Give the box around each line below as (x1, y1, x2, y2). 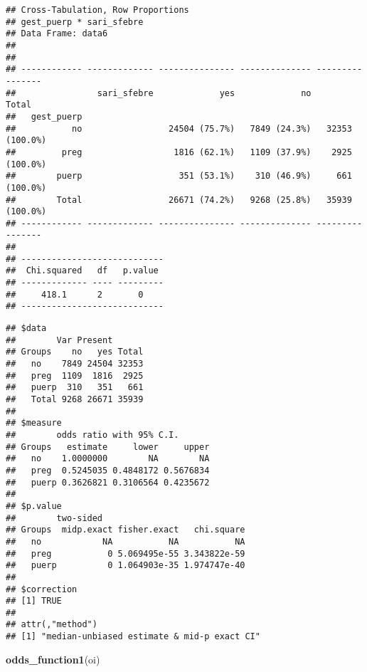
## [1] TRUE (6, 596, 62, 607)
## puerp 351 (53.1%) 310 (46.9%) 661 (6, 171, 352, 182)
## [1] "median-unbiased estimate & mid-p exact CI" (6, 631, 260, 642)
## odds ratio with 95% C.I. (6, 429, 179, 440)
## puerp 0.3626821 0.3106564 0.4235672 (6, 477, 210, 488)
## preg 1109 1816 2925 (6, 370, 144, 381)
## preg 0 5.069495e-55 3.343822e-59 (6, 548, 245, 559)
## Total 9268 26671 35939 (6, 394, 144, 404)
